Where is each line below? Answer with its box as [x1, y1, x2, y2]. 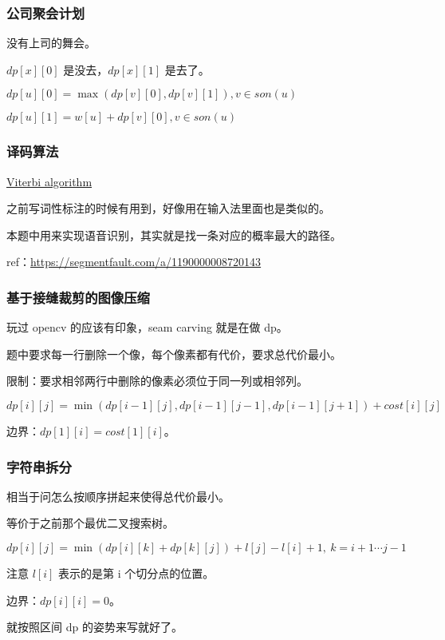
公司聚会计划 [6, 2, 85, 22]
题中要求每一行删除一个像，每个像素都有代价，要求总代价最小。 [6, 345, 341, 362]
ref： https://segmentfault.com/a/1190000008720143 [6, 253, 262, 270]
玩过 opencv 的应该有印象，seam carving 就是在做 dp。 [6, 319, 288, 336]
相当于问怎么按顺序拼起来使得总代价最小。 [6, 487, 230, 504]
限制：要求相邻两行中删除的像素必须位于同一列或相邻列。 [6, 372, 308, 389]
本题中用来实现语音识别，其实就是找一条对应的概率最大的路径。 [6, 226, 341, 243]
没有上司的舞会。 [6, 34, 96, 51]
